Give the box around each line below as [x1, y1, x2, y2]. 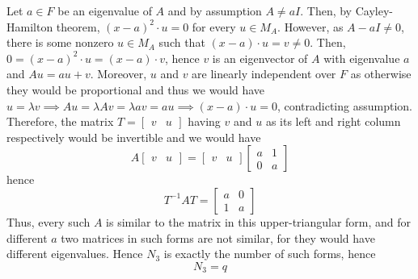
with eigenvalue [323, 49, 400, 66]
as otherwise [350, 65, 412, 82]
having [188, 113, 221, 130]
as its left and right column [265, 113, 401, 130]
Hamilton [6, 18, 53, 35]
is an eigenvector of [212, 49, 308, 66]
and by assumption [167, 2, 262, 19]
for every [192, 18, 236, 35]
